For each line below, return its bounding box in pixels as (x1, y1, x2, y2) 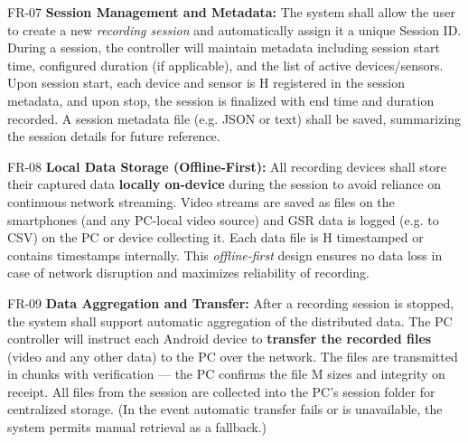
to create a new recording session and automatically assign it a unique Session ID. (7, 20, 462, 39)
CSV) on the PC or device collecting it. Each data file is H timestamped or (7, 228, 424, 247)
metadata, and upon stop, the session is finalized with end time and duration (7, 90, 435, 109)
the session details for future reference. (7, 127, 220, 146)
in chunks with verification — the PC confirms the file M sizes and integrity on (7, 364, 445, 383)
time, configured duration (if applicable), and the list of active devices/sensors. (7, 55, 444, 74)
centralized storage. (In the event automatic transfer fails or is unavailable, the (7, 400, 443, 419)
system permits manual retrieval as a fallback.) (7, 418, 267, 437)
